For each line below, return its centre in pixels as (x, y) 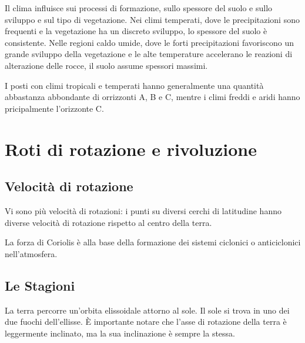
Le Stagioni (40, 285)
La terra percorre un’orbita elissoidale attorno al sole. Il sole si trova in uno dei (147, 310)
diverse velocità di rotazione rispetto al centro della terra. (108, 222)
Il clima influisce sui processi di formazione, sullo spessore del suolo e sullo (139, 8)
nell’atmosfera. (31, 253)
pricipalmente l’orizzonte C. (54, 108)
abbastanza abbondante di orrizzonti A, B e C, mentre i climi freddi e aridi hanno (152, 97)
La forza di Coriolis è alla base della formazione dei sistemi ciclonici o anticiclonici (153, 242)
